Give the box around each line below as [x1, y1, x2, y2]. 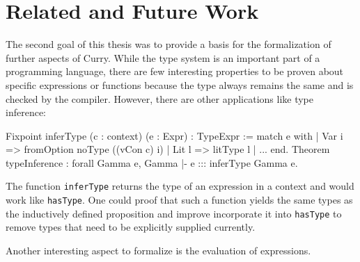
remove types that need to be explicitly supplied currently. [6, 220, 256, 234]
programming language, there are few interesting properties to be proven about [6, 64, 344, 79]
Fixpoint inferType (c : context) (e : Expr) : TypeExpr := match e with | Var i [6, 128, 343, 142]
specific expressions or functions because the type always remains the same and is [6, 77, 354, 92]
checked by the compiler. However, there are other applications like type [6, 91, 314, 106]
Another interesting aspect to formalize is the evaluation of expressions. [6, 243, 311, 258]
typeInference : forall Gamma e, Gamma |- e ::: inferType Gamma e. [6, 155, 298, 170]
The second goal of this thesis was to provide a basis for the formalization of [6, 37, 331, 51]
